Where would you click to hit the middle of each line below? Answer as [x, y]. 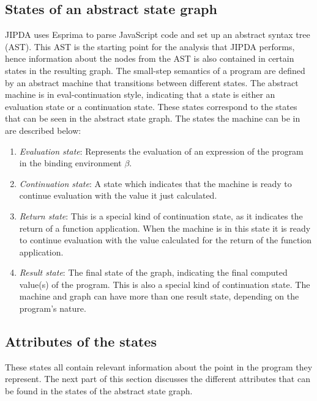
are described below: [43, 130]
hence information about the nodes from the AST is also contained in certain [150, 58]
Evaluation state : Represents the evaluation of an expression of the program [161, 151]
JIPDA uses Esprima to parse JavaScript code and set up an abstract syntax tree [158, 35]
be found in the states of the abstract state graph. [99, 391]
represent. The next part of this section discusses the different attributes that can [158, 379]
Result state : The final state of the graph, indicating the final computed [153, 272]
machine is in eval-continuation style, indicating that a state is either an [140, 94]
